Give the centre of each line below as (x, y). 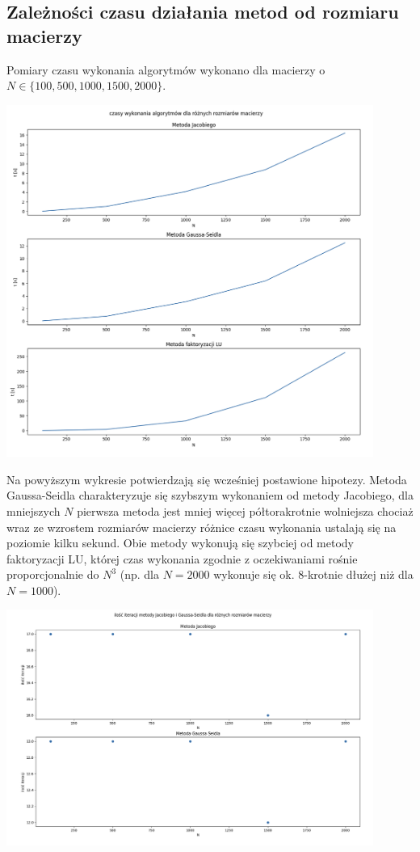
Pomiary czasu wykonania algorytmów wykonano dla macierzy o (166, 69)
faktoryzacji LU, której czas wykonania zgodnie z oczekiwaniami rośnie (182, 558)
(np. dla (139, 574)
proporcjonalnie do (53, 574)
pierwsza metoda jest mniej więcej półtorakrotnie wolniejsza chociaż (245, 510)
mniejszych (34, 510)
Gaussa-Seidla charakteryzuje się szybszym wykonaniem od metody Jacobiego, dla (210, 495)
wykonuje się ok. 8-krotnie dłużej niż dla (313, 574)
